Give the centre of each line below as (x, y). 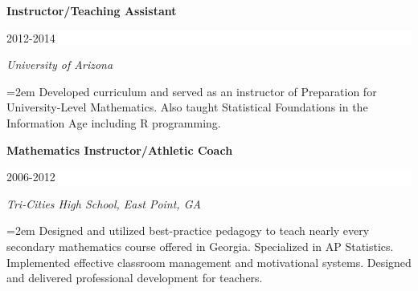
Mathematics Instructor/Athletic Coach (120, 150)
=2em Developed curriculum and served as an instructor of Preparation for (192, 91)
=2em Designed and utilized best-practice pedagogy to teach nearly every (188, 230)
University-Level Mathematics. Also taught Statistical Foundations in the (187, 107)
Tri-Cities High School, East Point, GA (104, 203)
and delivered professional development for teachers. (135, 278)
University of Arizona (60, 65)
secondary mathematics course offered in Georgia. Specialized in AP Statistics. (200, 246)
